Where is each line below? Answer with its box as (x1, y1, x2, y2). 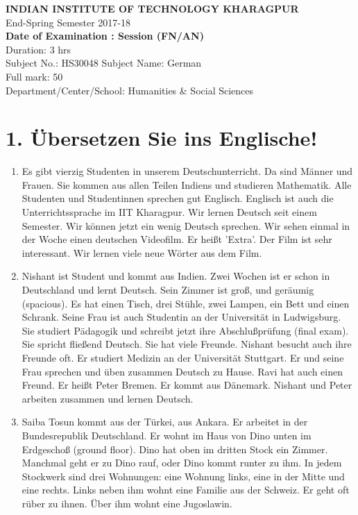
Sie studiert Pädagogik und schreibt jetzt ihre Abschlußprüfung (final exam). (22, 323, 349, 337)
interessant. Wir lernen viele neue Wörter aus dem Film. (22, 245, 262, 260)
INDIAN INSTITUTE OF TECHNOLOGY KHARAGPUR (6, 1, 299, 15)
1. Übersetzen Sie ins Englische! (6, 124, 318, 152)
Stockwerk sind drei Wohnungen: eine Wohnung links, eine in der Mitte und (22, 468, 345, 483)
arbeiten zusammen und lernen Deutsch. (22, 391, 194, 405)
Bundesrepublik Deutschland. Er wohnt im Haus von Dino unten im (22, 428, 312, 442)
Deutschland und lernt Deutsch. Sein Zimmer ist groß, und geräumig (22, 282, 314, 297)
